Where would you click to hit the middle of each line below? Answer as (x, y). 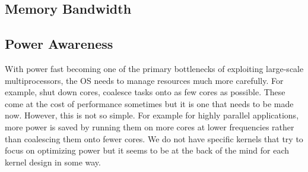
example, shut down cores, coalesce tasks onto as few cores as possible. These (145, 92)
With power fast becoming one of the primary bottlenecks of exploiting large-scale (154, 68)
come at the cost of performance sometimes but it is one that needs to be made (149, 103)
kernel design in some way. (53, 162)
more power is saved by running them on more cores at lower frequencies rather (150, 126)
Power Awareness (59, 44)
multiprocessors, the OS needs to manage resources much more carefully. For (144, 80)
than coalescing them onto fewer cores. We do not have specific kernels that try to (154, 138)
